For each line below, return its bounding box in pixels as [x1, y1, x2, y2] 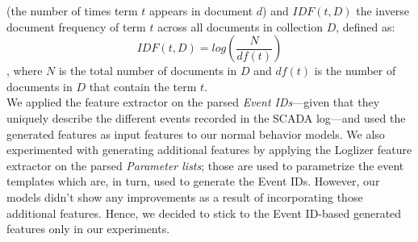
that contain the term [89, 77, 197, 94]
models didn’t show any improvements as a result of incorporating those [6, 188, 363, 205]
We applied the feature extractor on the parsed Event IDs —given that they [6, 94, 380, 111]
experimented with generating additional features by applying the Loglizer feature [6, 141, 412, 158]
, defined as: [336, 18, 395, 35]
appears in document [149, 2, 253, 19]
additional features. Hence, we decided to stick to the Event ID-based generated [6, 204, 402, 221]
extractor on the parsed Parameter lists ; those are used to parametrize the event [6, 156, 404, 173]
